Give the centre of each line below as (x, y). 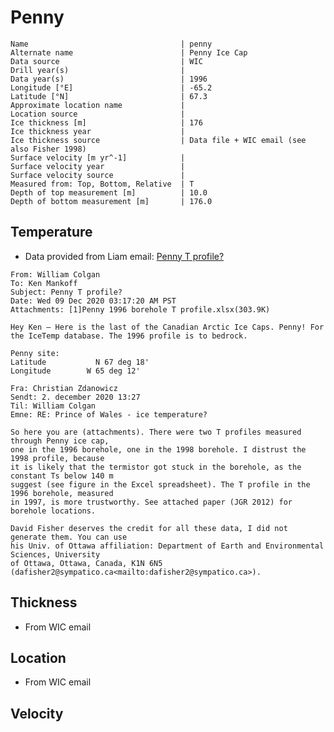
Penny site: (35, 353)
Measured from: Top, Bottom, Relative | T (102, 184)
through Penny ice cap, (60, 441)
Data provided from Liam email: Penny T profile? (124, 256)
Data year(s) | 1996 (109, 79)
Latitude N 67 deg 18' (80, 362)
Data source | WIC (106, 61)
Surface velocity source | (98, 175)
